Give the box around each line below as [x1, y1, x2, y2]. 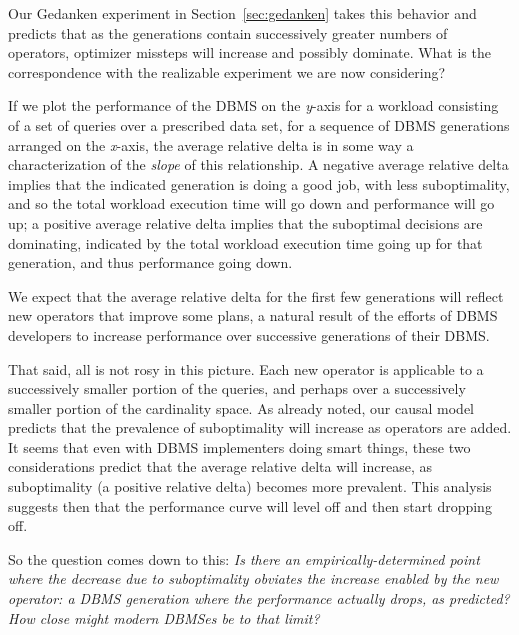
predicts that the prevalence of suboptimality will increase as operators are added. [8, 417, 512, 438]
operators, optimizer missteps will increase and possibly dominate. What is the [8, 42, 491, 63]
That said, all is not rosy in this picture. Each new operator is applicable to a [8, 358, 484, 379]
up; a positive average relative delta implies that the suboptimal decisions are [8, 212, 483, 233]
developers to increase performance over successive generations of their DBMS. [8, 324, 490, 345]
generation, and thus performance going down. [8, 252, 293, 273]
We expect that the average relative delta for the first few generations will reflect [8, 285, 504, 306]
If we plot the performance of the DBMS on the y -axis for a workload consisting [8, 95, 499, 116]
